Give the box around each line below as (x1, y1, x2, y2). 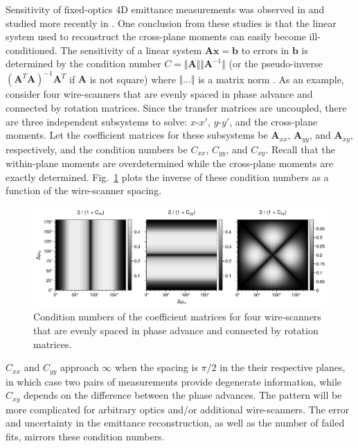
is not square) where (89, 71, 176, 86)
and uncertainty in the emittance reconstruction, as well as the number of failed (6, 415, 345, 430)
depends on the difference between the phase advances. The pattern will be (23, 388, 342, 402)
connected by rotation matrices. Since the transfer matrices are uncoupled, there (6, 101, 347, 115)
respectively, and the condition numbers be (6, 141, 188, 156)
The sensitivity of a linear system (60, 42, 202, 57)
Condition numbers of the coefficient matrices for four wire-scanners (33, 309, 321, 324)
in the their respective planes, (220, 360, 346, 374)
